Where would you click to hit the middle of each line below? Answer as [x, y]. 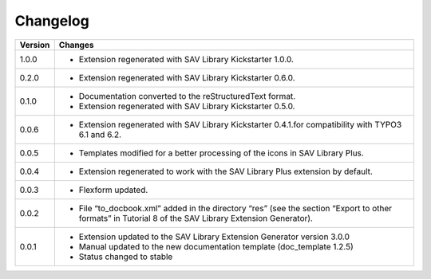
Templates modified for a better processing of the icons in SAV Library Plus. [221, 153]
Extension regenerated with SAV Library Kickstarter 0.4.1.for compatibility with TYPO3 [240, 124]
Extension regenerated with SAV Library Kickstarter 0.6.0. [187, 77]
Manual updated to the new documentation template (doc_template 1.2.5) [216, 246]
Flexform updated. [113, 190]
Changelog [52, 21]
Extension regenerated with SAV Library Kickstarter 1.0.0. [186, 59]
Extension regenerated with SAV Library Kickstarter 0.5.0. [187, 106]
